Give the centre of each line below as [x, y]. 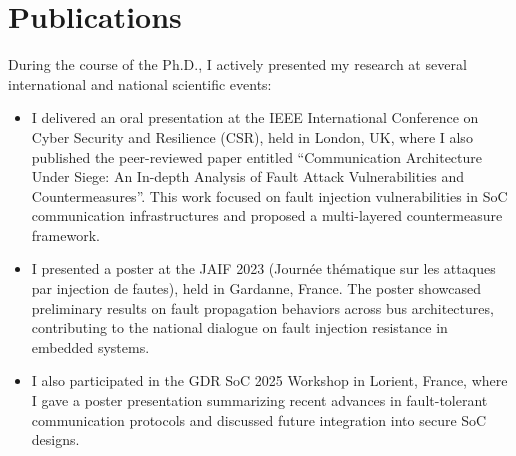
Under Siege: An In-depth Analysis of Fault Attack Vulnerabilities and [248, 176]
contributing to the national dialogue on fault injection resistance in [239, 327]
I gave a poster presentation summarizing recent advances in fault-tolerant [259, 400]
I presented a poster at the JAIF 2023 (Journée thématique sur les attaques [263, 268]
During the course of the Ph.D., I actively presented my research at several [237, 64]
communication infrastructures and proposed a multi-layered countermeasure [267, 215]
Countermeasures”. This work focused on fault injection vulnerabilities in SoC [269, 195]
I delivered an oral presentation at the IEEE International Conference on [255, 117]
